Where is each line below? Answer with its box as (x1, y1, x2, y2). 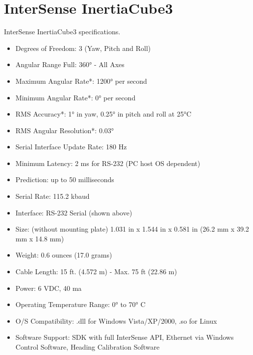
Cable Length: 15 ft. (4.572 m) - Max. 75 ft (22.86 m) (15, 266, 177, 277)
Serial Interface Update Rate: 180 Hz (15, 142, 127, 152)
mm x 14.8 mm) (15, 233, 64, 243)
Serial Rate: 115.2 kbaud (15, 191, 90, 201)
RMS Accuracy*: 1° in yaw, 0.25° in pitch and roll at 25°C (15, 109, 192, 119)
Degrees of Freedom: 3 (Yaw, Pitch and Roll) (15, 43, 151, 53)
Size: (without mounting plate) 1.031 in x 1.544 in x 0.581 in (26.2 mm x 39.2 (15, 224, 249, 234)
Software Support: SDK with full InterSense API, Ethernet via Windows (15, 332, 234, 342)
